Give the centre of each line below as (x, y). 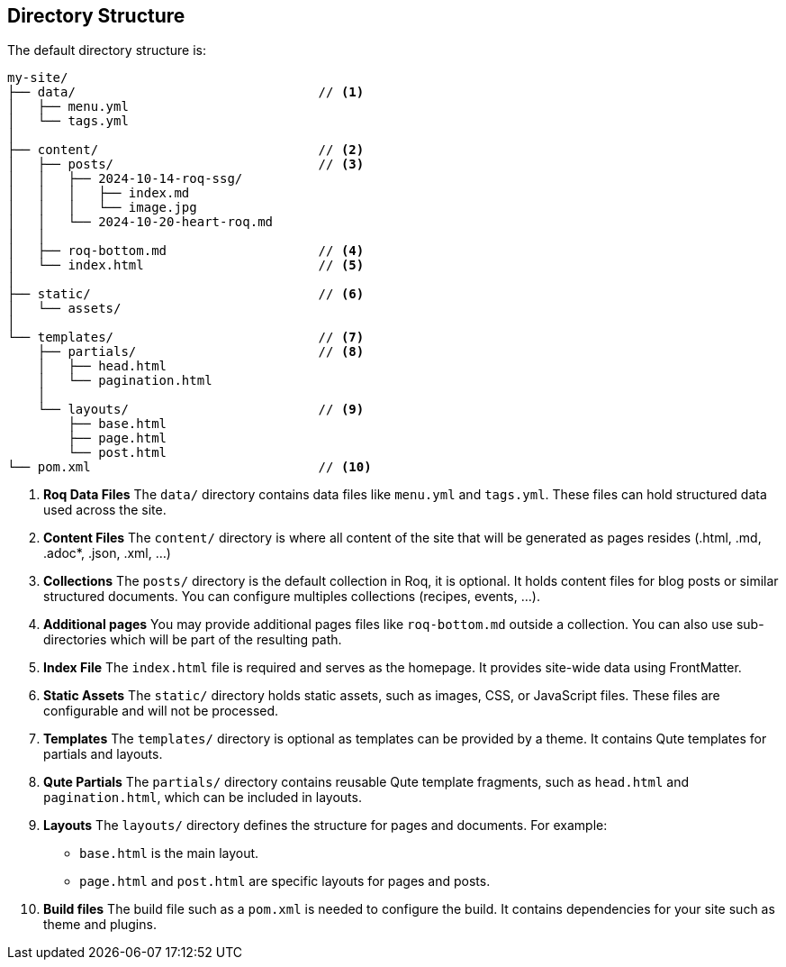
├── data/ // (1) (186, 92)
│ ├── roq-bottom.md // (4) (186, 251)
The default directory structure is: (107, 50)
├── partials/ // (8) (201, 352)
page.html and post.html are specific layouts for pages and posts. (285, 881)
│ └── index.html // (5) (186, 265)
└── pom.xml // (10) (190, 467)
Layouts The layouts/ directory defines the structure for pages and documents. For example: (325, 826)
